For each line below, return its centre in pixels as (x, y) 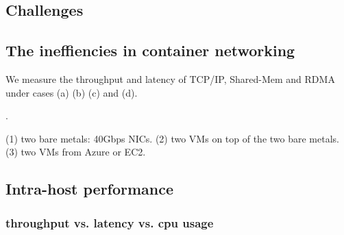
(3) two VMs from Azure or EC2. (76, 152)
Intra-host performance (90, 189)
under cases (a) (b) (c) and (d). (72, 92)
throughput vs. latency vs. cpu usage (110, 222)
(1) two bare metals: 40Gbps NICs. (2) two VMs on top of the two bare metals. (172, 138)
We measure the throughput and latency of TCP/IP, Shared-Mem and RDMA (170, 78)
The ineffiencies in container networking (150, 50)
